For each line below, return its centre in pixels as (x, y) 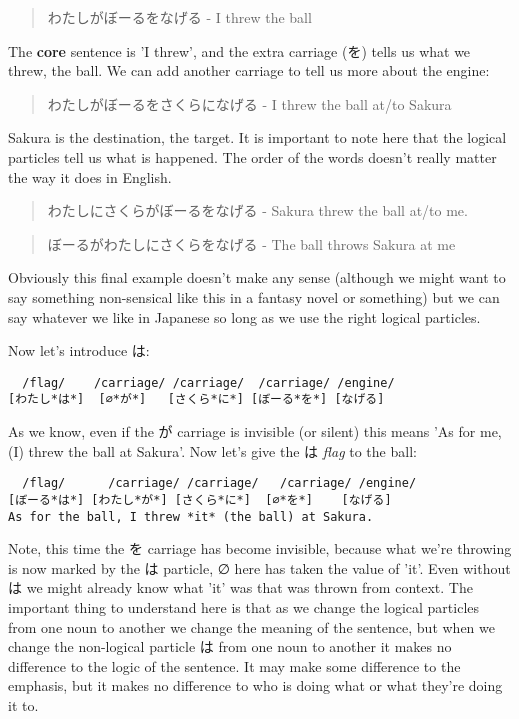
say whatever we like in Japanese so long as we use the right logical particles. (244, 316)
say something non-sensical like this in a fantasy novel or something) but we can (254, 296)
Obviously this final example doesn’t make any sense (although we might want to (257, 277)
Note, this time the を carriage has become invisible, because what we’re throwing (260, 548)
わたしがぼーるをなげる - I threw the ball (179, 17)
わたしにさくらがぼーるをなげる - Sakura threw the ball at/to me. (257, 210)
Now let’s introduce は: (79, 350)
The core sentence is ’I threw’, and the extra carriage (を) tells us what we (239, 50)
